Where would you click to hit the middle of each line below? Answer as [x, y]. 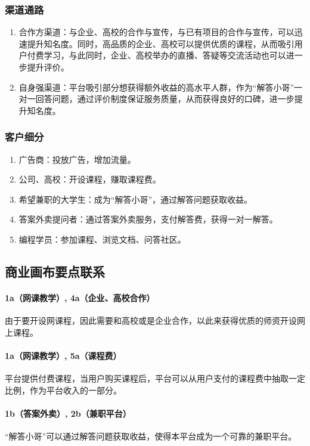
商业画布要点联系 [55, 271]
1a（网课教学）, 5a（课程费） [63, 355]
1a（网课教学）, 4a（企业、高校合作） [80, 297]
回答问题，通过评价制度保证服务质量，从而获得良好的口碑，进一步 [165, 99]
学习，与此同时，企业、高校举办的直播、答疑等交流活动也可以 [165, 55]
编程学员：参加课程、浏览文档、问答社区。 [102, 239]
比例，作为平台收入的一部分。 [63, 390]
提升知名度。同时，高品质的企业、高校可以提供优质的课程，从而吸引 [161, 43]
